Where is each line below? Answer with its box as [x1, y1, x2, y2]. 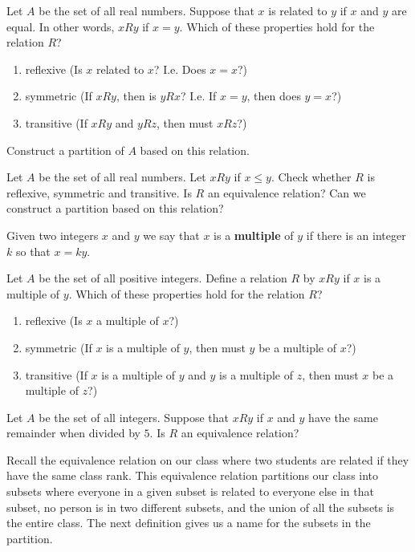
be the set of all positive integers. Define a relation [39, 270, 287, 286]
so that [15, 242, 51, 259]
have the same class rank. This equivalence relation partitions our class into [6, 467, 379, 484]
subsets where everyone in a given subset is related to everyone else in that [6, 483, 374, 500]
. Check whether [271, 168, 352, 185]
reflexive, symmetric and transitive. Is [6, 184, 192, 201]
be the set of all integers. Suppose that [39, 408, 229, 425]
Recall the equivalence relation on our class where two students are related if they [6, 451, 409, 468]
